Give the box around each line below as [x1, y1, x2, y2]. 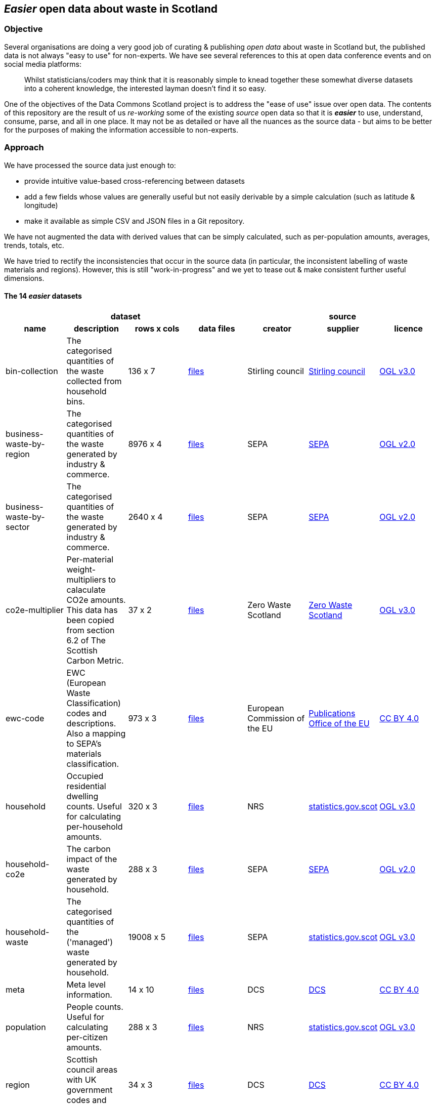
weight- [66, 564, 96, 575]
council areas [66, 1064, 118, 1075]
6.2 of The [66, 635, 106, 645]
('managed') [66, 936, 113, 947]
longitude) [24, 200, 58, 210]
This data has [66, 604, 118, 615]
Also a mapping [66, 728, 126, 739]
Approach [4, 142, 44, 153]
